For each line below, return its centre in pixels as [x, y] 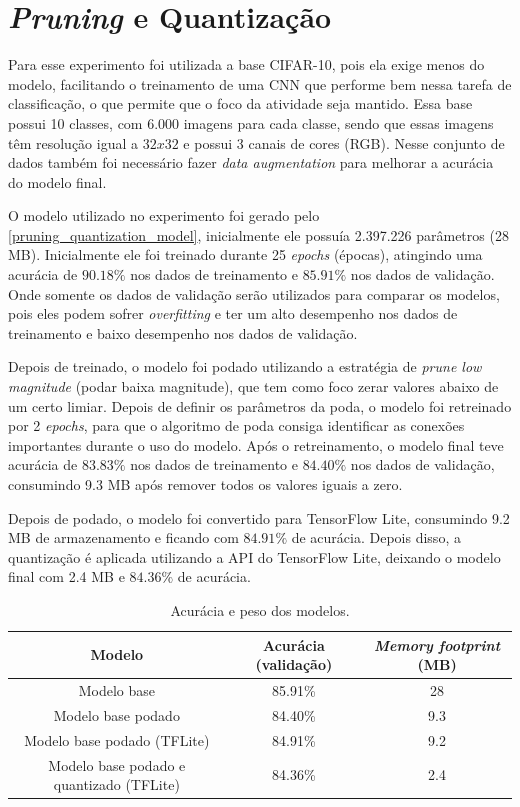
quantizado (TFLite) [116, 784]
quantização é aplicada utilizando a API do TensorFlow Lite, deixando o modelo [254, 556]
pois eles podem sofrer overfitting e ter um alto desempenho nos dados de [233, 313]
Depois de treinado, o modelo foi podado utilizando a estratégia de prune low [245, 366]
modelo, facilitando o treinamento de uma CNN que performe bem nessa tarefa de [260, 83]
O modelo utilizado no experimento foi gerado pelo [164, 215]
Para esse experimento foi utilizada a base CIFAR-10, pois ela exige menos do [246, 64]
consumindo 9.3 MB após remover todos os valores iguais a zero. [205, 484]
